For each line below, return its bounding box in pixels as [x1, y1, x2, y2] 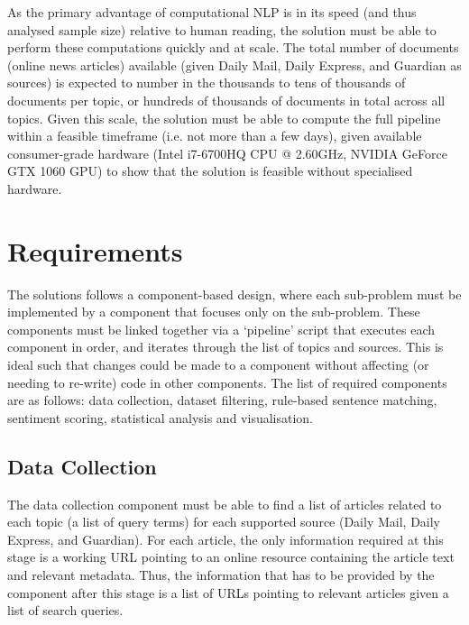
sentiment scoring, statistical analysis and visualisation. [7, 408, 313, 427]
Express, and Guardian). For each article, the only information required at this [7, 529, 444, 548]
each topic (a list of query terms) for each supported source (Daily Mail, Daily [7, 512, 441, 531]
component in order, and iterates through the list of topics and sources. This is [7, 337, 444, 356]
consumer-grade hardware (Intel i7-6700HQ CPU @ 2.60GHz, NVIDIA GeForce [7, 143, 447, 162]
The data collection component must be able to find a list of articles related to [7, 494, 442, 513]
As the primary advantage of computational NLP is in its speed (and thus [7, 3, 417, 21]
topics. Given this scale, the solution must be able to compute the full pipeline [7, 108, 441, 127]
